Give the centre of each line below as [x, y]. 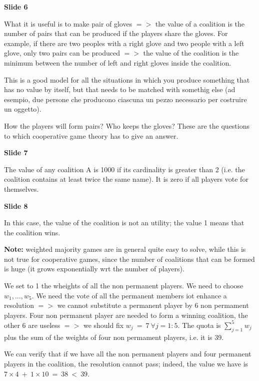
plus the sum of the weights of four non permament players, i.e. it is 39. [114, 337]
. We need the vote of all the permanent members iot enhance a [129, 295]
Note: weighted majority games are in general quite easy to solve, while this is [125, 249]
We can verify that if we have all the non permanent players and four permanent [128, 354]
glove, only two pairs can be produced [62, 53]
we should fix [103, 325]
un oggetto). [23, 109]
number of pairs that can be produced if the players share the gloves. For [116, 33]
